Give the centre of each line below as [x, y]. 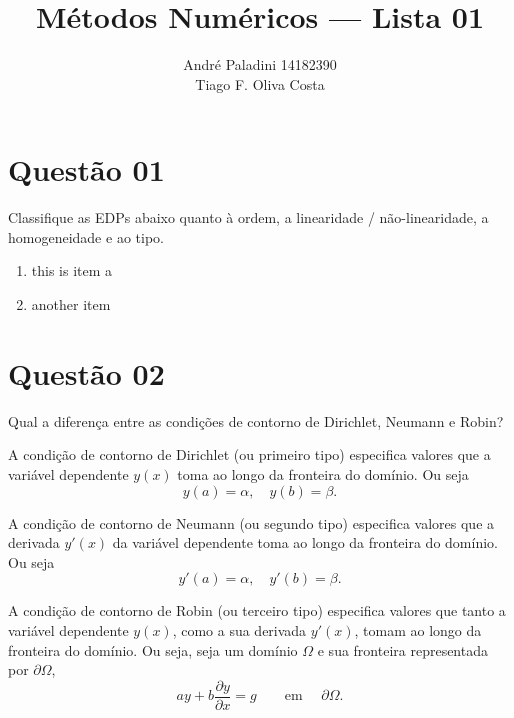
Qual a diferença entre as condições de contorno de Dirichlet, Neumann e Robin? [256, 420]
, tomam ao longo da [418, 629]
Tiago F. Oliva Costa [260, 83]
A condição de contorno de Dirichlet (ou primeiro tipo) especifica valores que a [249, 454]
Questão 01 [86, 169]
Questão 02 [86, 372]
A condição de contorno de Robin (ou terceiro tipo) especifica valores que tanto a [257, 610]
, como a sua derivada [239, 629]
